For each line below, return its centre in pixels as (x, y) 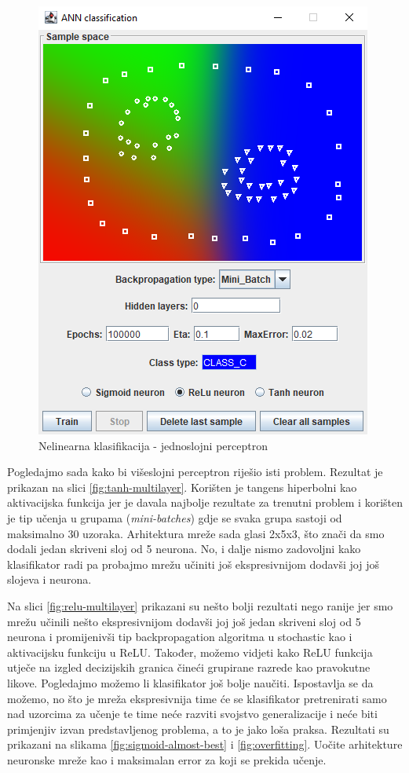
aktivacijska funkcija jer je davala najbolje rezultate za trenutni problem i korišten (205, 502)
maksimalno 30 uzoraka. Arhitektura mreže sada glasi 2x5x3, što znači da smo (196, 533)
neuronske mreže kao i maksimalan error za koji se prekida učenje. (167, 759)
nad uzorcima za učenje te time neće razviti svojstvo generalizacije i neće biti (192, 714)
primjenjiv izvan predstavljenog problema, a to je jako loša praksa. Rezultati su (198, 729)
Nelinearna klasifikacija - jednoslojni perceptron (153, 445)
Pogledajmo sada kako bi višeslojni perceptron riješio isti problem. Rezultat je (195, 472)
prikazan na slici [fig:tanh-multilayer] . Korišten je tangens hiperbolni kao (182, 487)
